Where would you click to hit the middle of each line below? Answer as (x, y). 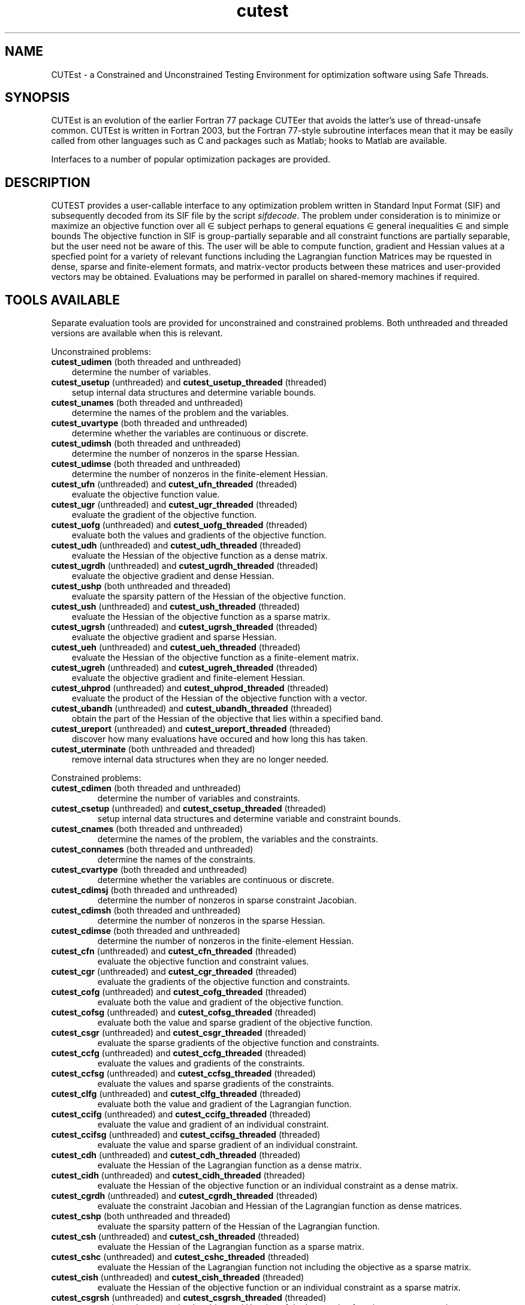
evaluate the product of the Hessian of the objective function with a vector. (219, 698)
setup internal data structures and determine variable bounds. (194, 393)
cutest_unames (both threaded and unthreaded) (147, 403)
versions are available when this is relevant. (137, 333)
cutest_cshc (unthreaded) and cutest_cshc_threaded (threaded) (180, 1257)
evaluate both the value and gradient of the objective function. (220, 1002)
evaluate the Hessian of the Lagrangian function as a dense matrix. (230, 1165)
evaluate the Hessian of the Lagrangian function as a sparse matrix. (231, 1247)
